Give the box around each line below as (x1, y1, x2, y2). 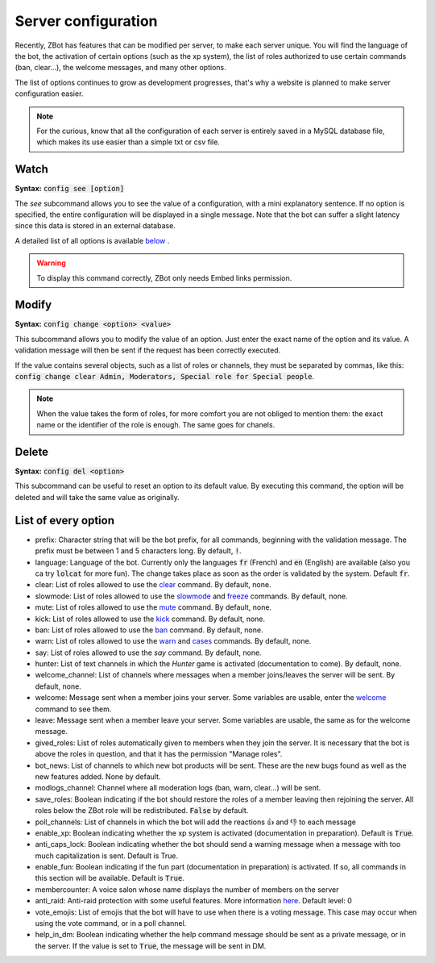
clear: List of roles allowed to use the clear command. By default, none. (35, 580, 271, 590)
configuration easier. (14, 89, 84, 98)
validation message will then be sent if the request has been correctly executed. (14, 345, 281, 355)
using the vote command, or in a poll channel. (35, 919, 187, 928)
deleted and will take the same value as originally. (14, 492, 180, 502)
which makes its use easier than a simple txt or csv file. (36, 137, 221, 147)
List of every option (14, 513, 114, 527)
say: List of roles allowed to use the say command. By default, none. (35, 648, 262, 657)
